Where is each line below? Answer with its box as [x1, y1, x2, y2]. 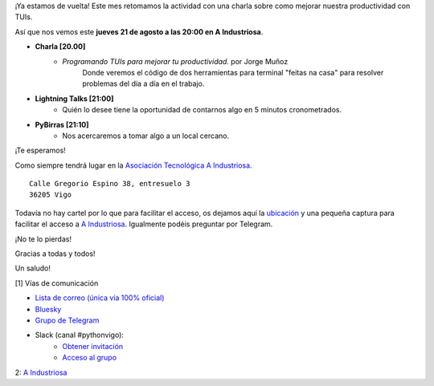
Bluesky [35, 304, 62, 314]
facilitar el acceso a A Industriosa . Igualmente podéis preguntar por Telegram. [14, 219, 273, 229]
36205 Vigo [29, 190, 72, 200]
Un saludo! [14, 263, 51, 273]
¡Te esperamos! [14, 145, 66, 156]
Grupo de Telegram [35, 315, 100, 325]
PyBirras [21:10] [35, 120, 89, 129]
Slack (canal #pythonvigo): [35, 330, 125, 340]
